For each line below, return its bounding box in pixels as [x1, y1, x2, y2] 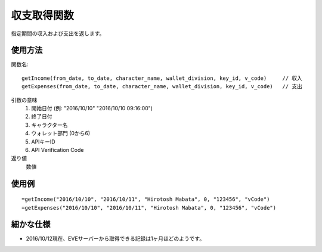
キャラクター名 [31, 121, 68, 128]
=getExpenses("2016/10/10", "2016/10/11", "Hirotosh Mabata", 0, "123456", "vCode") [21, 204, 277, 211]
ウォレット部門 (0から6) [31, 130, 91, 137]
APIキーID [31, 138, 56, 145]
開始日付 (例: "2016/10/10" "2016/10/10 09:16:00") [31, 105, 153, 112]
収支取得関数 [11, 9, 75, 22]
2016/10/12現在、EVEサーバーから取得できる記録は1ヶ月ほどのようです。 [26, 235, 205, 242]
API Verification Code [31, 146, 84, 153]
